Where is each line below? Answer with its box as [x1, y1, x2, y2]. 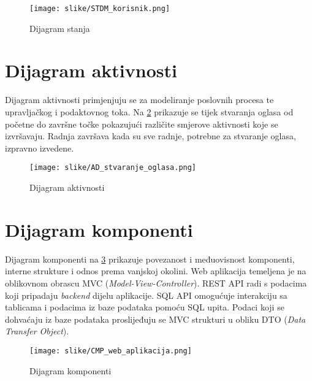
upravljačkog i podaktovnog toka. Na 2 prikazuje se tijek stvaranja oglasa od [5, 105, 294, 118]
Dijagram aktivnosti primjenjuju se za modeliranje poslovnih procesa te [5, 93, 274, 106]
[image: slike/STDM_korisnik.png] [29, 4, 170, 13]
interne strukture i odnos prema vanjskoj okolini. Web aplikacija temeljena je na [5, 264, 306, 277]
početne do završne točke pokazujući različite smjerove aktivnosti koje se [5, 117, 278, 130]
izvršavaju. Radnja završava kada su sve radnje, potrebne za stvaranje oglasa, [5, 129, 296, 142]
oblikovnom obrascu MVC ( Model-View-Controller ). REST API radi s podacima [5, 276, 307, 289]
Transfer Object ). [5, 325, 69, 337]
